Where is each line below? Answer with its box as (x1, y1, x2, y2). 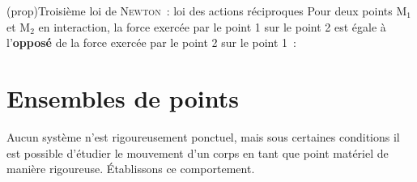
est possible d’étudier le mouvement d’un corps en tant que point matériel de (6, 144, 389, 161)
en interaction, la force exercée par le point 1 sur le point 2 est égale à (38, 18, 386, 35)
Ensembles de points (6, 81, 239, 114)
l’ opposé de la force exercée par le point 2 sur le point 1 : (6, 34, 296, 51)
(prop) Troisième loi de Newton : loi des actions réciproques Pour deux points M (6, 2, 407, 19)
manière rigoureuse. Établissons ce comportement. (6, 160, 255, 177)
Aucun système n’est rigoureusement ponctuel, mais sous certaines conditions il (6, 128, 400, 145)
